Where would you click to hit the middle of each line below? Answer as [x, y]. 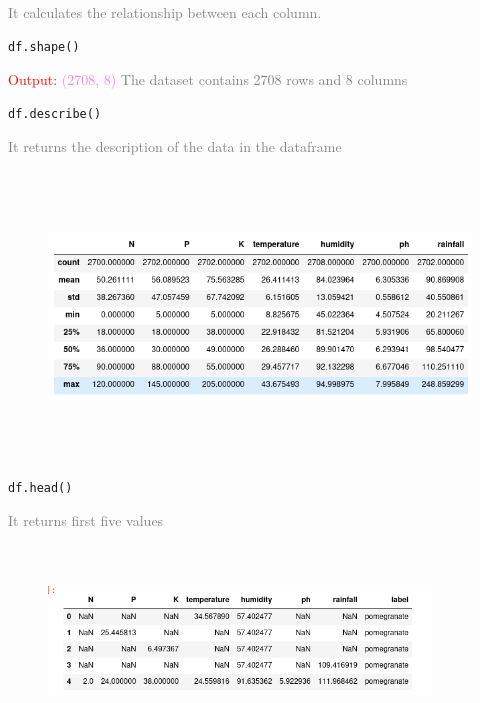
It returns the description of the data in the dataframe [175, 146]
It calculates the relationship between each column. [165, 12]
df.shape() [44, 46]
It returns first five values [86, 520]
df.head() [40, 487]
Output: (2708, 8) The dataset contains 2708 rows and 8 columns [208, 79]
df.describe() [55, 113]
